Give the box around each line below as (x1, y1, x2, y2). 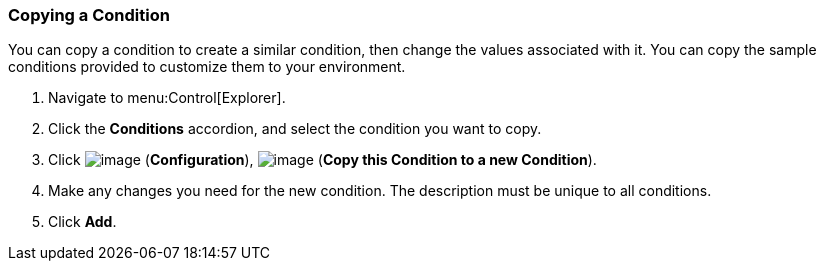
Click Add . (48, 213, 117, 231)
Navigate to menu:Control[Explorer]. (48, 89, 286, 107)
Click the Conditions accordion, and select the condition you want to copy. (48, 120, 542, 138)
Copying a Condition (8, 5, 170, 25)
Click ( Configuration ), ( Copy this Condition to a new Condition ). (48, 151, 597, 169)
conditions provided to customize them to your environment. (8, 58, 406, 76)
